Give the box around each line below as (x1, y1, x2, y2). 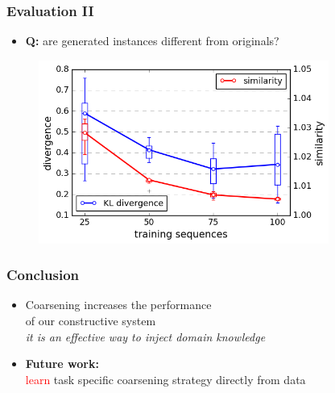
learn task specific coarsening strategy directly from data (25, 370, 306, 387)
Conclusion (6, 265, 79, 285)
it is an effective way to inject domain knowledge (25, 328, 266, 345)
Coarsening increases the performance (25, 296, 212, 313)
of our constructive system (25, 312, 156, 329)
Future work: (25, 355, 99, 372)
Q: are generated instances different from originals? (25, 32, 279, 49)
